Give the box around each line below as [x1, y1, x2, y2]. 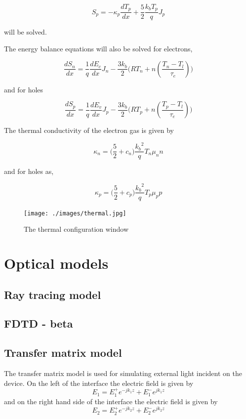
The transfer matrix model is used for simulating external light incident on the [4, 368, 242, 378]
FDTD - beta [4, 316, 73, 331]
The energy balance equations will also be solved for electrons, [4, 43, 193, 54]
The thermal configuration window [24, 224, 129, 234]
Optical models [4, 253, 109, 273]
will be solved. [4, 27, 47, 37]
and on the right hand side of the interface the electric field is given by [4, 396, 218, 406]
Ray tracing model [4, 287, 101, 302]
